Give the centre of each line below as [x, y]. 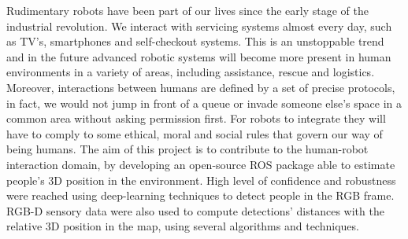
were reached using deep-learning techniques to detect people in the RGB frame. [200, 195]
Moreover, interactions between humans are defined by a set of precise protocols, [201, 87]
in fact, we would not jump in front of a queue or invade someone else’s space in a [204, 103]
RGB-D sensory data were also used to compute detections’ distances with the [195, 210]
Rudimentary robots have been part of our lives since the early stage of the [187, 10]
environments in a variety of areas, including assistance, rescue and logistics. [191, 72]
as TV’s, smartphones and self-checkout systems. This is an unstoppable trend [195, 41]
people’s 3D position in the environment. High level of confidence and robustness [201, 180]
